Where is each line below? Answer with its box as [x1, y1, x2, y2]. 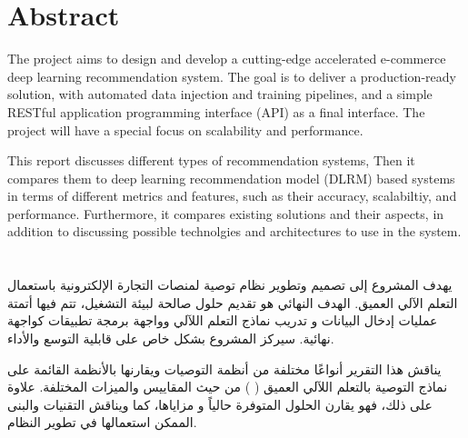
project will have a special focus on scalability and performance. [7, 120, 363, 139]
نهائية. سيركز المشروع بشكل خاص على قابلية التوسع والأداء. [7, 329, 334, 348]
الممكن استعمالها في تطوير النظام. [7, 413, 197, 432]
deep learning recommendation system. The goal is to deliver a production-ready [7, 66, 456, 85]
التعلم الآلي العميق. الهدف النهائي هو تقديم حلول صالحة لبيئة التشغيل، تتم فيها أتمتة [7, 293, 458, 312]
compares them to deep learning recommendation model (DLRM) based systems [7, 168, 455, 187]
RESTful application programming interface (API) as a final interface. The [7, 102, 425, 121]
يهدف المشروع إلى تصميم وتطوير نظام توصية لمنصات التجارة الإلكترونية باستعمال [7, 275, 453, 294]
